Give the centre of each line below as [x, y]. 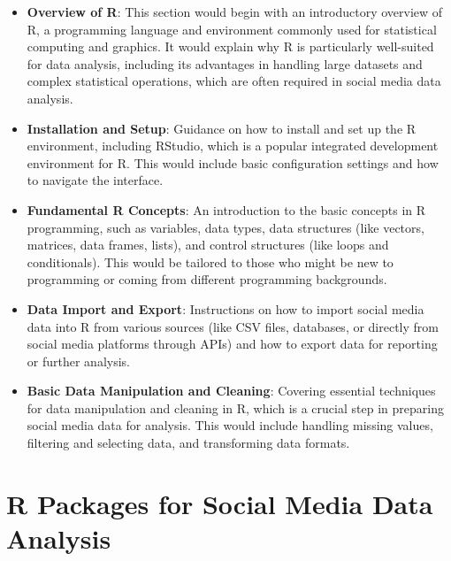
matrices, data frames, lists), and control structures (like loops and [208, 245]
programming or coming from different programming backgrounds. [207, 279]
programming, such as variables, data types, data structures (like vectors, [225, 227]
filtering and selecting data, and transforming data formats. [188, 443]
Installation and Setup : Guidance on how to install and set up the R [222, 128]
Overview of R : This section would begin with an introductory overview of [235, 12]
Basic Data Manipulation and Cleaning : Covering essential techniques [231, 391]
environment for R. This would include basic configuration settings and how [233, 162]
